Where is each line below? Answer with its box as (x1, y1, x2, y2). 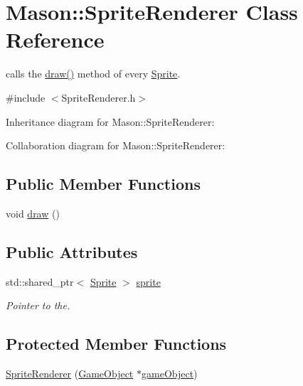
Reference (6, 25, 105, 54)
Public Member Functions (6, 173, 201, 195)
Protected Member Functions (6, 333, 227, 355)
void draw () (6, 205, 60, 220)
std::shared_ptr (6, 274, 74, 289)
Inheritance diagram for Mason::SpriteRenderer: (6, 114, 215, 129)
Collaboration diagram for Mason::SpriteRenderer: (6, 138, 225, 153)
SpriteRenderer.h (61, 90, 136, 104)
